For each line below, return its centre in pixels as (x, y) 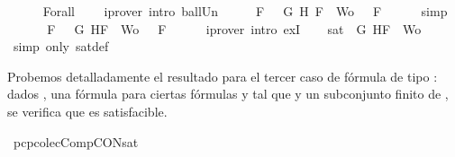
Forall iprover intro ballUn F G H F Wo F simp (245, 11)
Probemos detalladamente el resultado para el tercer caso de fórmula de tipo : (223, 76)
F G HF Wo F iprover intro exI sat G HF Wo (234, 28)
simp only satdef (61, 46)
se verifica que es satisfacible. (87, 111)
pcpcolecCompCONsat (76, 141)
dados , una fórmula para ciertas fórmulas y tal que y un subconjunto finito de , (228, 94)
